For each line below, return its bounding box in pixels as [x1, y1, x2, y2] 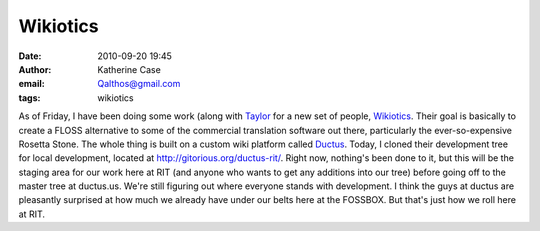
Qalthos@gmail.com [97, 78, 181, 90]
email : [18, 78, 45, 90]
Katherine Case [97, 63, 162, 75]
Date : [18, 50, 42, 62]
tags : [18, 91, 41, 104]
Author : [18, 63, 52, 75]
